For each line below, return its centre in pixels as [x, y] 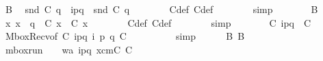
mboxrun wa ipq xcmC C [69, 49]
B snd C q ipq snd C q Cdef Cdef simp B [161, 9]
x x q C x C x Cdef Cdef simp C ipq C [158, 22]
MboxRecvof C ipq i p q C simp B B [125, 36]
